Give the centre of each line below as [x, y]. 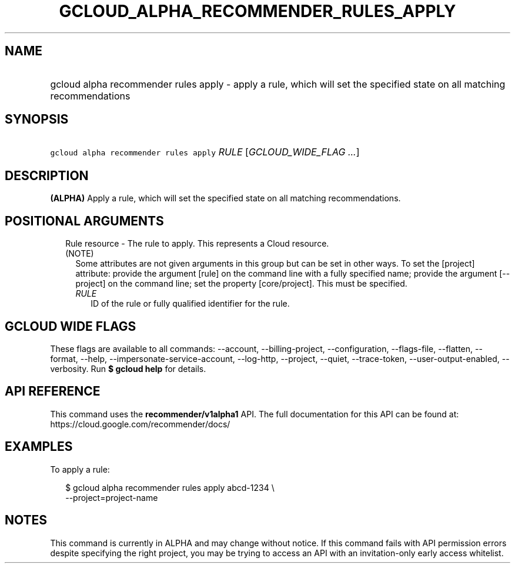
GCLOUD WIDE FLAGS [71, 326]
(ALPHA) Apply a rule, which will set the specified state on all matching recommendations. [225, 198]
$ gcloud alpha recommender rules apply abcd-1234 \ [170, 487]
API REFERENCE [53, 391]
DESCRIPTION [47, 175]
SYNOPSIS [37, 119]
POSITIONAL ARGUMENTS [84, 221]
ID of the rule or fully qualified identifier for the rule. [190, 304]
